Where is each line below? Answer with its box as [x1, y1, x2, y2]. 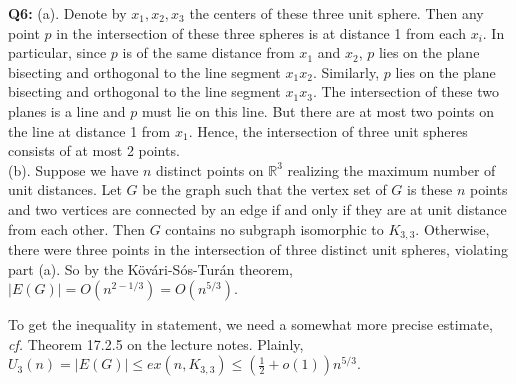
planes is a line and [8, 100, 126, 121]
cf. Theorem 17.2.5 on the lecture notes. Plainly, [8, 333, 304, 354]
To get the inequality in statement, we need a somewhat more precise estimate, [8, 314, 493, 335]
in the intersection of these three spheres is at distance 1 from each [56, 22, 466, 43]
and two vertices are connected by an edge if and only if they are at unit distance [8, 198, 507, 219]
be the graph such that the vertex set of [142, 179, 387, 200]
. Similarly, [312, 61, 380, 82]
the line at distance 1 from [8, 120, 171, 141]
